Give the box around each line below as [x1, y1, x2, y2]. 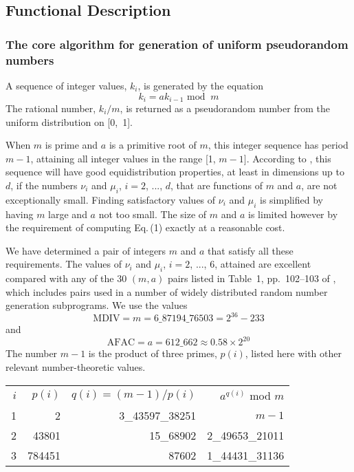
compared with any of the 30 [5, 271, 127, 286]
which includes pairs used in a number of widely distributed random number [5, 284, 328, 299]
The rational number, [5, 100, 96, 115]
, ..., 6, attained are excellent [190, 257, 311, 271]
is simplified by [260, 192, 323, 206]
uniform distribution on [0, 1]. [5, 114, 133, 129]
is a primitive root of [109, 138, 197, 152]
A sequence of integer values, [5, 78, 127, 92]
